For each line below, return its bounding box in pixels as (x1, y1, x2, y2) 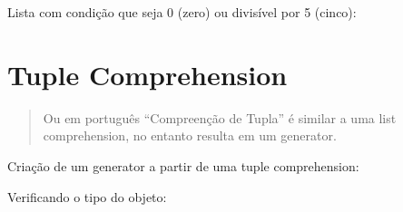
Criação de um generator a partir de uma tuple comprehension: (7, 156, 359, 175)
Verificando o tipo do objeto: (7, 187, 167, 206)
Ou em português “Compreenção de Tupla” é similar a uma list (43, 108, 397, 127)
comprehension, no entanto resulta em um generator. (43, 126, 337, 145)
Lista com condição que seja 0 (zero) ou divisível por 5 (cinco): (7, 3, 357, 21)
